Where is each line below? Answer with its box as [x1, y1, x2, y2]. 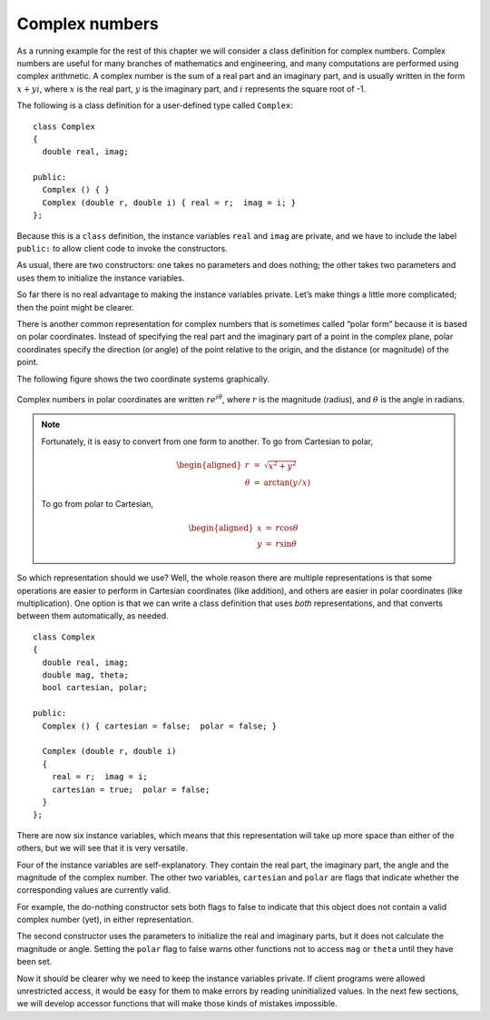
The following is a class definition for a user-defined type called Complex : [16, 100, 294, 111]
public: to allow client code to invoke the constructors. [16, 243, 229, 254]
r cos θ [275, 522, 299, 533]
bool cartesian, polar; [42, 682, 149, 693]
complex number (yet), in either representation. [16, 914, 194, 926]
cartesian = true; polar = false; [51, 784, 211, 795]
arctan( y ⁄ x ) [263, 477, 311, 488]
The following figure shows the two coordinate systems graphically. [16, 373, 269, 384]
